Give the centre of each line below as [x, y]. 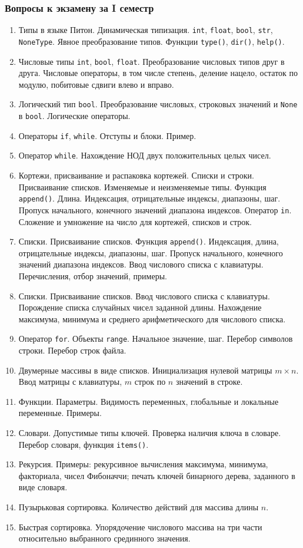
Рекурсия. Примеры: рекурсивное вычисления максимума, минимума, [143, 464]
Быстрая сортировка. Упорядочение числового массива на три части [140, 526]
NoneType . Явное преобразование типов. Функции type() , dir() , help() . [151, 41]
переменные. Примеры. [60, 413]
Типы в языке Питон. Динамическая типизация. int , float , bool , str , [146, 30]
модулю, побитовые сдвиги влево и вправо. [96, 84]
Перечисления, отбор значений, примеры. [93, 275]
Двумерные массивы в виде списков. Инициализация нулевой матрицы [145, 370]
